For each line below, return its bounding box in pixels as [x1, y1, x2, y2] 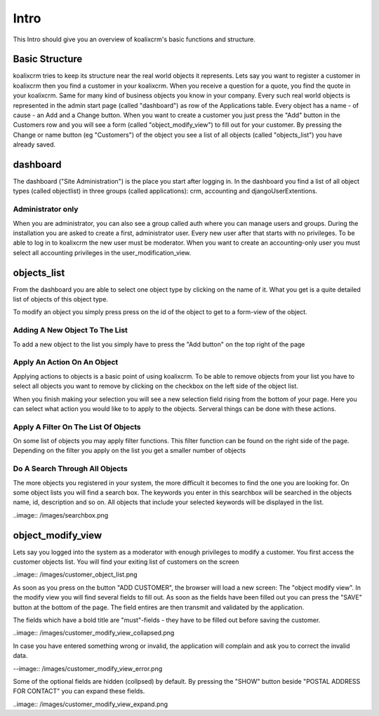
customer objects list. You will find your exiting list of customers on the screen [13, 558, 239, 566]
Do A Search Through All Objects [13, 464, 128, 473]
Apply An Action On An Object [13, 358, 119, 367]
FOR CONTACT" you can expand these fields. [13, 687, 145, 696]
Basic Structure [13, 53, 83, 65]
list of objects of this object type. [13, 295, 109, 304]
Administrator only [13, 204, 79, 214]
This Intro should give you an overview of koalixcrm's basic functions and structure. [13, 35, 256, 43]
